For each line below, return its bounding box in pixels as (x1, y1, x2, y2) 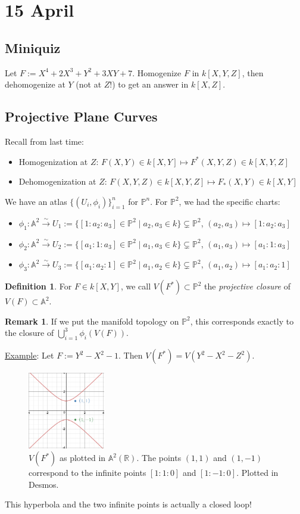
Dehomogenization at (18, 175, 96, 188)
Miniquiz (5, 38, 61, 57)
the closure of (5, 326, 54, 339)
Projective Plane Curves (5, 107, 158, 126)
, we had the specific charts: (179, 195, 280, 207)
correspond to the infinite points (29, 466, 146, 479)
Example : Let (5, 349, 54, 362)
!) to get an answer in (110, 78, 189, 91)
